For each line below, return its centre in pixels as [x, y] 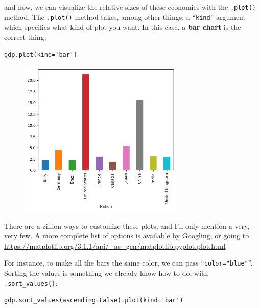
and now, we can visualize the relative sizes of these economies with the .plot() [130, 7]
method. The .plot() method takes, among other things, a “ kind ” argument [125, 17]
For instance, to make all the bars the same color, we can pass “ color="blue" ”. [128, 263]
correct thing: [25, 37]
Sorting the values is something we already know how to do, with [106, 273]
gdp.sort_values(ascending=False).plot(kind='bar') [94, 301]
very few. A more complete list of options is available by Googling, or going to [127, 236]
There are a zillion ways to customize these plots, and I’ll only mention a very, [127, 225]
